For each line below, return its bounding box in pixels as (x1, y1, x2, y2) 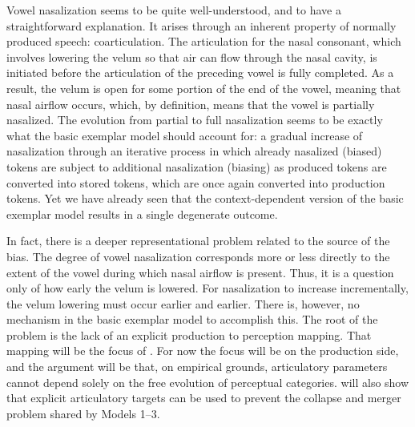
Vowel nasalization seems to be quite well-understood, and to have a (6, 2, 341, 18)
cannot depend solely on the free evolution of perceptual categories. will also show (6, 373, 409, 390)
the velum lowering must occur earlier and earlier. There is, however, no (6, 295, 360, 312)
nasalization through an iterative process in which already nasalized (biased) (6, 143, 382, 159)
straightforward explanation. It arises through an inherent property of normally (6, 17, 397, 34)
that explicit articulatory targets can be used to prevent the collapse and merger (6, 389, 401, 406)
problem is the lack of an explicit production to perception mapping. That (6, 326, 372, 343)
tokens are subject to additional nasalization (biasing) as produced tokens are (6, 158, 387, 175)
